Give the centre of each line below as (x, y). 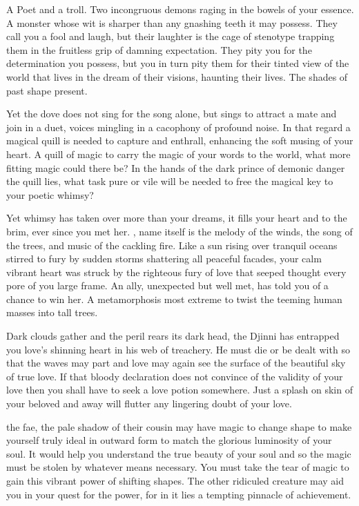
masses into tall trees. (52, 312)
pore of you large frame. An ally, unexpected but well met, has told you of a (167, 285)
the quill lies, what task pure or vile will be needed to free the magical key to (170, 181)
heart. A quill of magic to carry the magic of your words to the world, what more (178, 154)
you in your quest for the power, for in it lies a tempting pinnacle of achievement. (179, 494)
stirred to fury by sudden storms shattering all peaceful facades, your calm (164, 259)
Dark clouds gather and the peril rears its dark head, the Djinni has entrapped (173, 336)
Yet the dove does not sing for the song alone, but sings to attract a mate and (172, 114)
